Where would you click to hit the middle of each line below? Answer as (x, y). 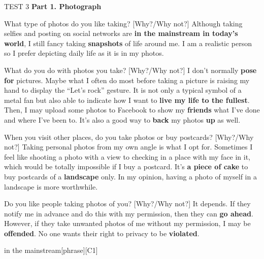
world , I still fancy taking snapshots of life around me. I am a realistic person (128, 43)
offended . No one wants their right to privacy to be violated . (102, 233)
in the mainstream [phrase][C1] (51, 250)
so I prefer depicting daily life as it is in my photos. (84, 53)
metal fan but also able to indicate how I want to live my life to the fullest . (127, 100)
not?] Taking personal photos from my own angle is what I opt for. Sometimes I (128, 147)
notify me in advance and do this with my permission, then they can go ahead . (129, 213)
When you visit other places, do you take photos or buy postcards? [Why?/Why (129, 137)
